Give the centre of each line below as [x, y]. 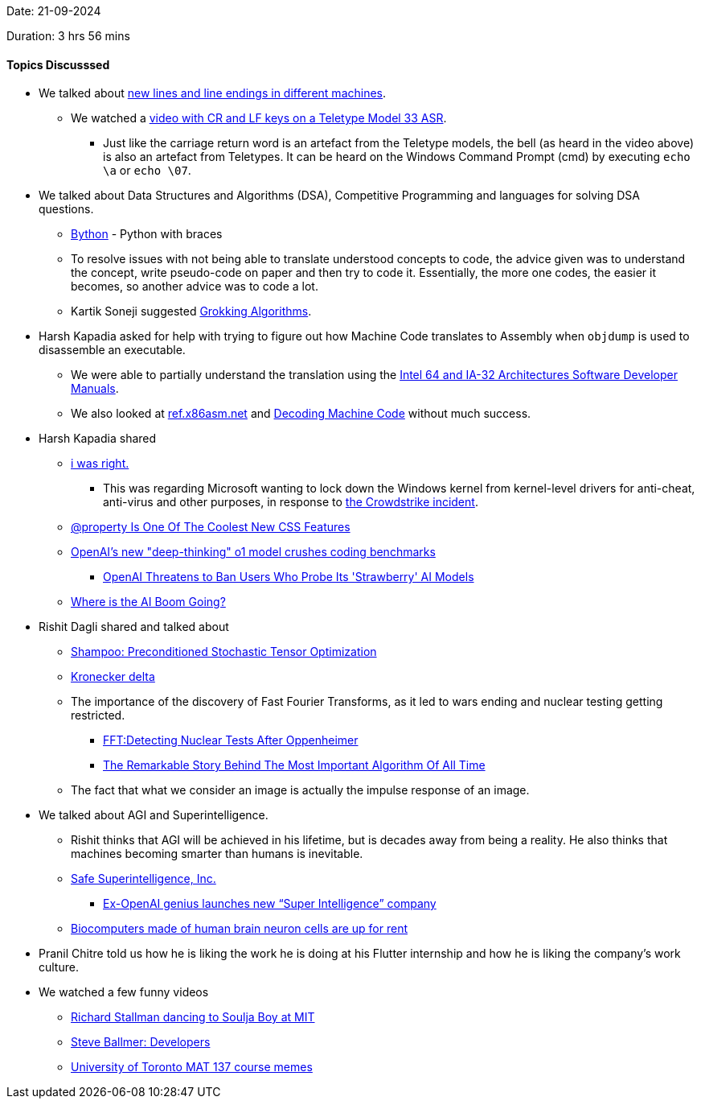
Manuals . [95, 389]
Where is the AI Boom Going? [148, 602]
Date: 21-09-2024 [54, 11]
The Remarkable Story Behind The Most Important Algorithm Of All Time [294, 765]
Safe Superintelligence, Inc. [143, 879]
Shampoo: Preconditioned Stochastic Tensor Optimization [224, 652]
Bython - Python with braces [147, 234]
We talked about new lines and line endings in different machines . [213, 93]
